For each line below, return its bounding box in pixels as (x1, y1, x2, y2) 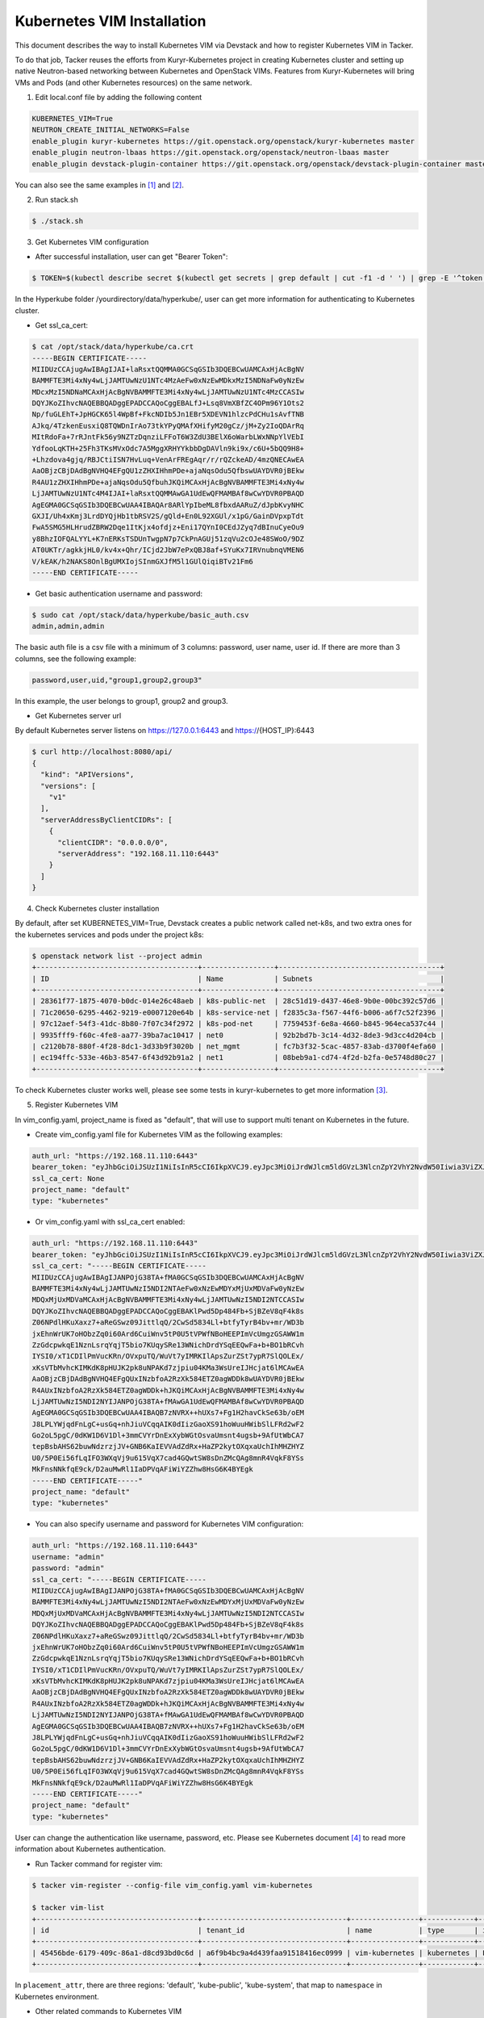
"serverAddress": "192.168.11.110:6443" (57, 848, 219, 858)
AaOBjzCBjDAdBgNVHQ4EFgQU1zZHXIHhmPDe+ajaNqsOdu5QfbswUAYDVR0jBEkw (31, 467, 305, 475)
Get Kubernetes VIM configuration (35, 237, 149, 246)
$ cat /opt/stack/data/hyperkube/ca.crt (31, 342, 194, 351)
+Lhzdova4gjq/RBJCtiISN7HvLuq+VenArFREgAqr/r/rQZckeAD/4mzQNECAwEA (31, 455, 305, 464)
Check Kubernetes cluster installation (35, 904, 160, 914)
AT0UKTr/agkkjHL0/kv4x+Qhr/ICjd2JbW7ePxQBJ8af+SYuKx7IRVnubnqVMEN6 (31, 546, 305, 555)
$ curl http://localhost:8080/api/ (31, 747, 173, 756)
